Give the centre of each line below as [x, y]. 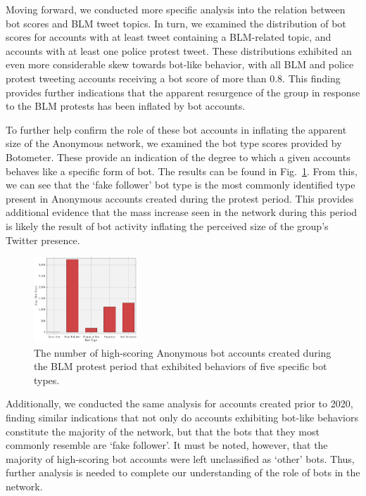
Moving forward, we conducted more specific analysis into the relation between [176, 9]
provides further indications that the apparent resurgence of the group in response [183, 92]
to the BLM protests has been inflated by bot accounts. [126, 106]
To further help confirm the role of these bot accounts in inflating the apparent [176, 129]
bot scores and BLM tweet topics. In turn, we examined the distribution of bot [176, 23]
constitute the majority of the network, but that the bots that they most [163, 431]
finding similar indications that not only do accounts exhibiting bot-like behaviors [182, 417]
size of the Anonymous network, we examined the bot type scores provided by [174, 143]
